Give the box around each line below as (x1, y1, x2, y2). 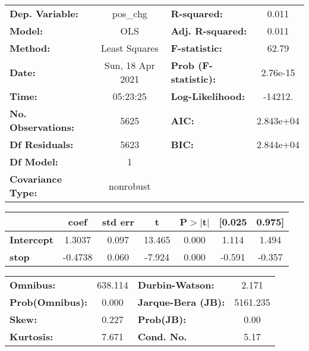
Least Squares (100, 41, 159, 55)
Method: (10, 41, 51, 55)
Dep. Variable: (10, 7, 78, 20)
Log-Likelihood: (171, 89, 245, 103)
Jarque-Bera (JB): (137, 295, 225, 309)
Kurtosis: (10, 330, 53, 343)
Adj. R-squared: (171, 24, 247, 37)
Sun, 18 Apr (104, 58, 155, 72)
